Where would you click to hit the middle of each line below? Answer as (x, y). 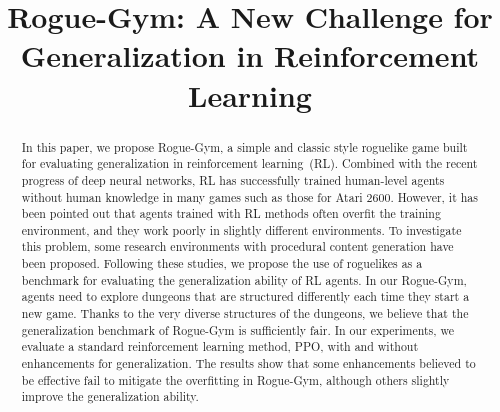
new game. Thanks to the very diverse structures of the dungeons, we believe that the (245, 313)
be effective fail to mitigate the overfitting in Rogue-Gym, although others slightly (235, 379)
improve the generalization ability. (110, 396)
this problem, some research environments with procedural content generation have (237, 246)
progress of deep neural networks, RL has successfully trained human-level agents (233, 179)
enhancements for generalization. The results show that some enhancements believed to (248, 363)
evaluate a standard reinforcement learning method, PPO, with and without (220, 346)
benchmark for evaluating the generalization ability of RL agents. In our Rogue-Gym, (244, 279)
